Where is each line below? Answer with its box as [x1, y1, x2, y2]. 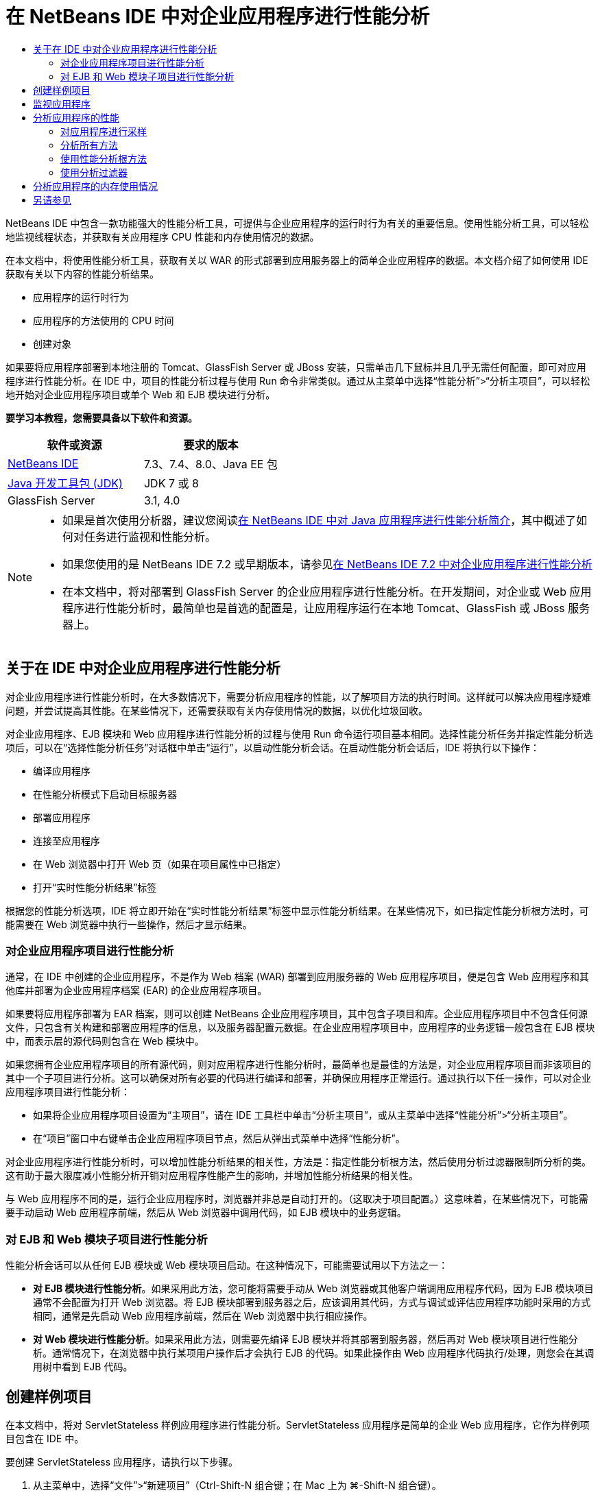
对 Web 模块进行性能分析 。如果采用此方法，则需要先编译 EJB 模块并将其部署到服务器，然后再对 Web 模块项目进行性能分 [33, 1333, 578, 1346]
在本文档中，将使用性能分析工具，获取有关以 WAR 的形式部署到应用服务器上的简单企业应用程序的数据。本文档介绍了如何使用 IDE [5, 254, 588, 266]
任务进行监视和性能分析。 [84, 529, 217, 544]
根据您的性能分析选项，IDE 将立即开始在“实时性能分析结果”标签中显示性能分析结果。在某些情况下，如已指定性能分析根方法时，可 [5, 904, 589, 917]
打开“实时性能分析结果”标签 [33, 881, 157, 893]
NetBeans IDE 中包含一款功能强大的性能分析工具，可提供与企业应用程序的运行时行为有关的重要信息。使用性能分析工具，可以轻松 [5, 217, 589, 229]
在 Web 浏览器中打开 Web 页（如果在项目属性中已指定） [33, 858, 287, 870]
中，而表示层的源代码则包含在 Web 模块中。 [5, 1035, 204, 1047]
